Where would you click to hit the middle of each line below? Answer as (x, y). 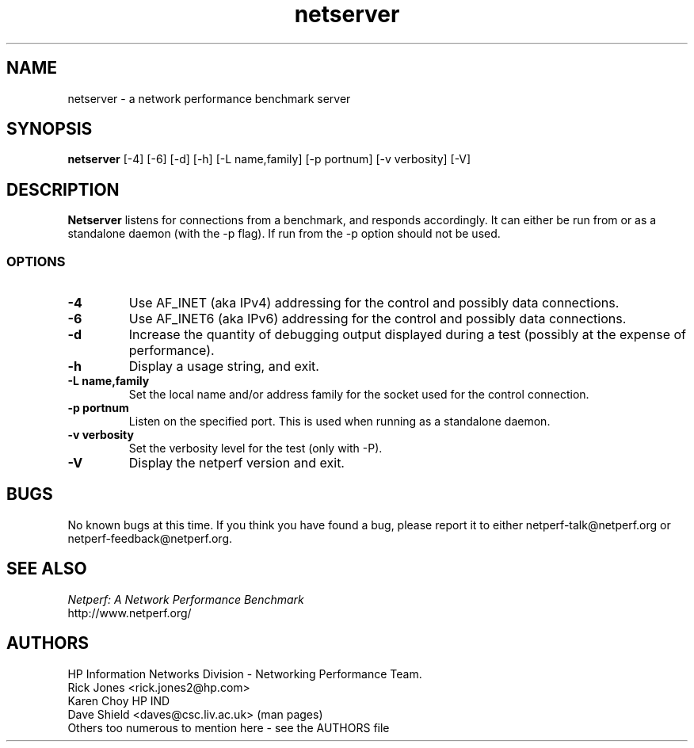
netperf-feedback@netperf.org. (150, 538)
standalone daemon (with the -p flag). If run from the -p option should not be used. (284, 234)
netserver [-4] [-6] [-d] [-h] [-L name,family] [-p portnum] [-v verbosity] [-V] (269, 159)
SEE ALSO (47, 569)
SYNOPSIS (50, 129)
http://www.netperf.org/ (130, 613)
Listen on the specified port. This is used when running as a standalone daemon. (339, 422)
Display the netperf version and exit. (236, 463)
